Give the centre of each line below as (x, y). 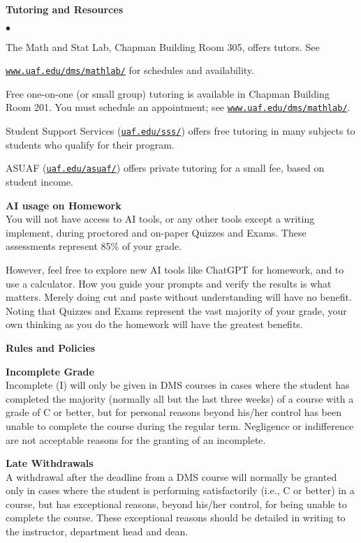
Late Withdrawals (50, 463)
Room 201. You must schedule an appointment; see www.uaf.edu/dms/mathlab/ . (178, 107)
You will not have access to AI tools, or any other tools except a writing (160, 219)
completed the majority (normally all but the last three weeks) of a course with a (180, 398)
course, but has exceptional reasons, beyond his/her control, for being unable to (176, 504)
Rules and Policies (51, 347)
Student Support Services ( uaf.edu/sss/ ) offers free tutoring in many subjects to (180, 131)
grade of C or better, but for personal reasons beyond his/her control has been (174, 412)
